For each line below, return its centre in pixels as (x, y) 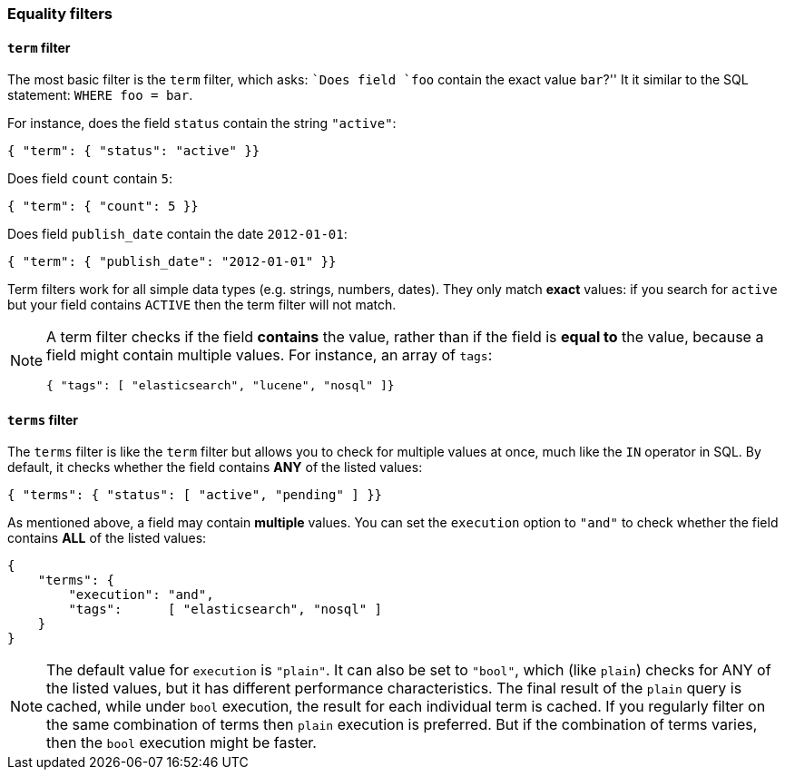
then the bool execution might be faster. (182, 743)
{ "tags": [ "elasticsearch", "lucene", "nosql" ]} (221, 386)
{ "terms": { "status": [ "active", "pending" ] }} (195, 495)
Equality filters (60, 14)
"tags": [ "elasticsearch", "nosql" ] (226, 610)
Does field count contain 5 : (90, 179)
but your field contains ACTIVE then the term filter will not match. (202, 305)
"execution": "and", (141, 595)
